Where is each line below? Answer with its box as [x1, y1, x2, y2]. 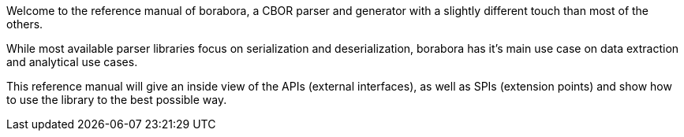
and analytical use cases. [6, 55, 138, 68]
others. [6, 17, 43, 31]
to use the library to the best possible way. [6, 93, 227, 106]
